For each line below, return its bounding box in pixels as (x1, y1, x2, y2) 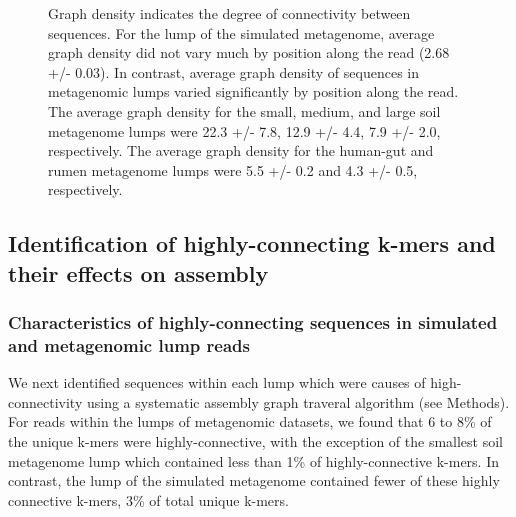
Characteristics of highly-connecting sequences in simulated (8, 310, 498, 335)
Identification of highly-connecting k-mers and (8, 228, 496, 259)
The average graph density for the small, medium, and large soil (48, 100, 441, 121)
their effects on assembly (8, 257, 269, 288)
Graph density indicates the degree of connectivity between (48, 3, 411, 23)
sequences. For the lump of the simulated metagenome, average (48, 22, 435, 43)
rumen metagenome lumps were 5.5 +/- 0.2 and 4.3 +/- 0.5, (48, 159, 418, 180)
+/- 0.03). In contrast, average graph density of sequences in (48, 61, 420, 82)
